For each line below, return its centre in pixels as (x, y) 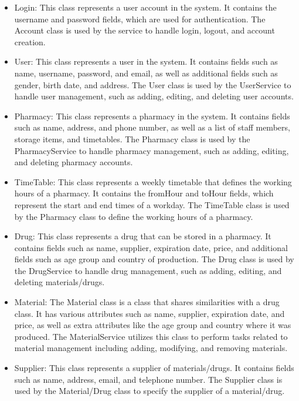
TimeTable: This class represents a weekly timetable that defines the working (153, 181)
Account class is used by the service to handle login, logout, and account (145, 30)
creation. (30, 41)
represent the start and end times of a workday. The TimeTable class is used (152, 204)
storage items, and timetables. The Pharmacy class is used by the (132, 138)
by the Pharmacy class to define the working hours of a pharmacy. (134, 216)
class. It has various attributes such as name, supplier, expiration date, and (149, 313)
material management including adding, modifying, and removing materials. (151, 348)
